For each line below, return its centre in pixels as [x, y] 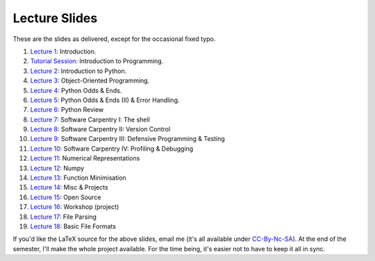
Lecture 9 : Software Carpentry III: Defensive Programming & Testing [127, 139]
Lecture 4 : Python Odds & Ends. [76, 90]
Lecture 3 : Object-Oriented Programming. [90, 81]
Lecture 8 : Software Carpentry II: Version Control [100, 129]
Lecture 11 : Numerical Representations [85, 158]
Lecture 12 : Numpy [57, 168]
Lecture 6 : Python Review [67, 110]
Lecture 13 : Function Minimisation [78, 178]
